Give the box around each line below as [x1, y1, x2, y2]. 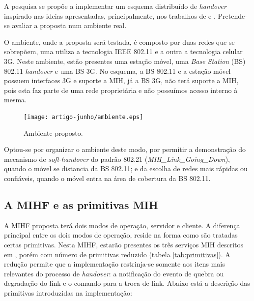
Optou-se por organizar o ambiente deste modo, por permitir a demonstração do [4, 144, 246, 154]
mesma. [4, 94, 27, 105]
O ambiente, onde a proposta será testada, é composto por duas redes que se [4, 36, 235, 47]
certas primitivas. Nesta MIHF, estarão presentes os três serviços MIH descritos [4, 239, 244, 249]
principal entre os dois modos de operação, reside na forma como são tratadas [4, 230, 238, 240]
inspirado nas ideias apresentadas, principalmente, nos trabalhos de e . [4, 10, 216, 21]
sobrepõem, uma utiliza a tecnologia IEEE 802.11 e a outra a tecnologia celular [4, 46, 243, 57]
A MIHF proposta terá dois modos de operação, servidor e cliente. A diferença [4, 220, 240, 230]
